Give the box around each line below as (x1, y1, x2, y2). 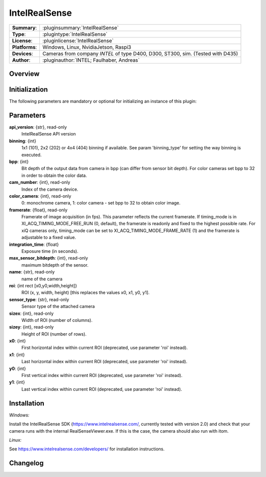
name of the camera (21, 276, 63, 282)
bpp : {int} (9, 158, 29, 165)
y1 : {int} (9, 379, 25, 385)
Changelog (9, 459, 44, 468)
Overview (9, 69, 40, 78)
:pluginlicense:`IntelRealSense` (42, 37, 114, 44)
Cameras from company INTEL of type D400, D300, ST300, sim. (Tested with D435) (42, 50, 238, 57)
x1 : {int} (9, 351, 25, 357)
